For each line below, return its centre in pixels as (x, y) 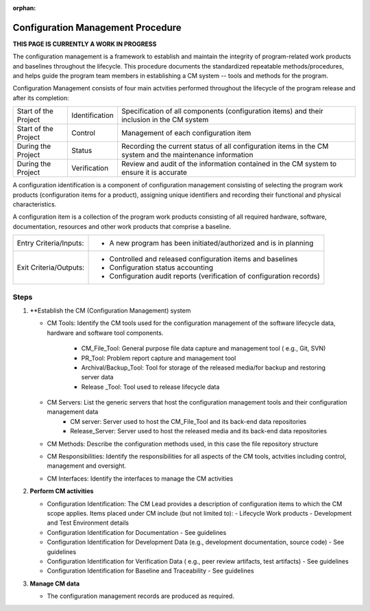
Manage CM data (55, 584)
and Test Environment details (88, 523)
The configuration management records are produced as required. (140, 596)
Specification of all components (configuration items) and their (222, 111)
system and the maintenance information (187, 155)
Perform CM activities (62, 491)
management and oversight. (87, 466)
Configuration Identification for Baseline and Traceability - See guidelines (150, 571)
